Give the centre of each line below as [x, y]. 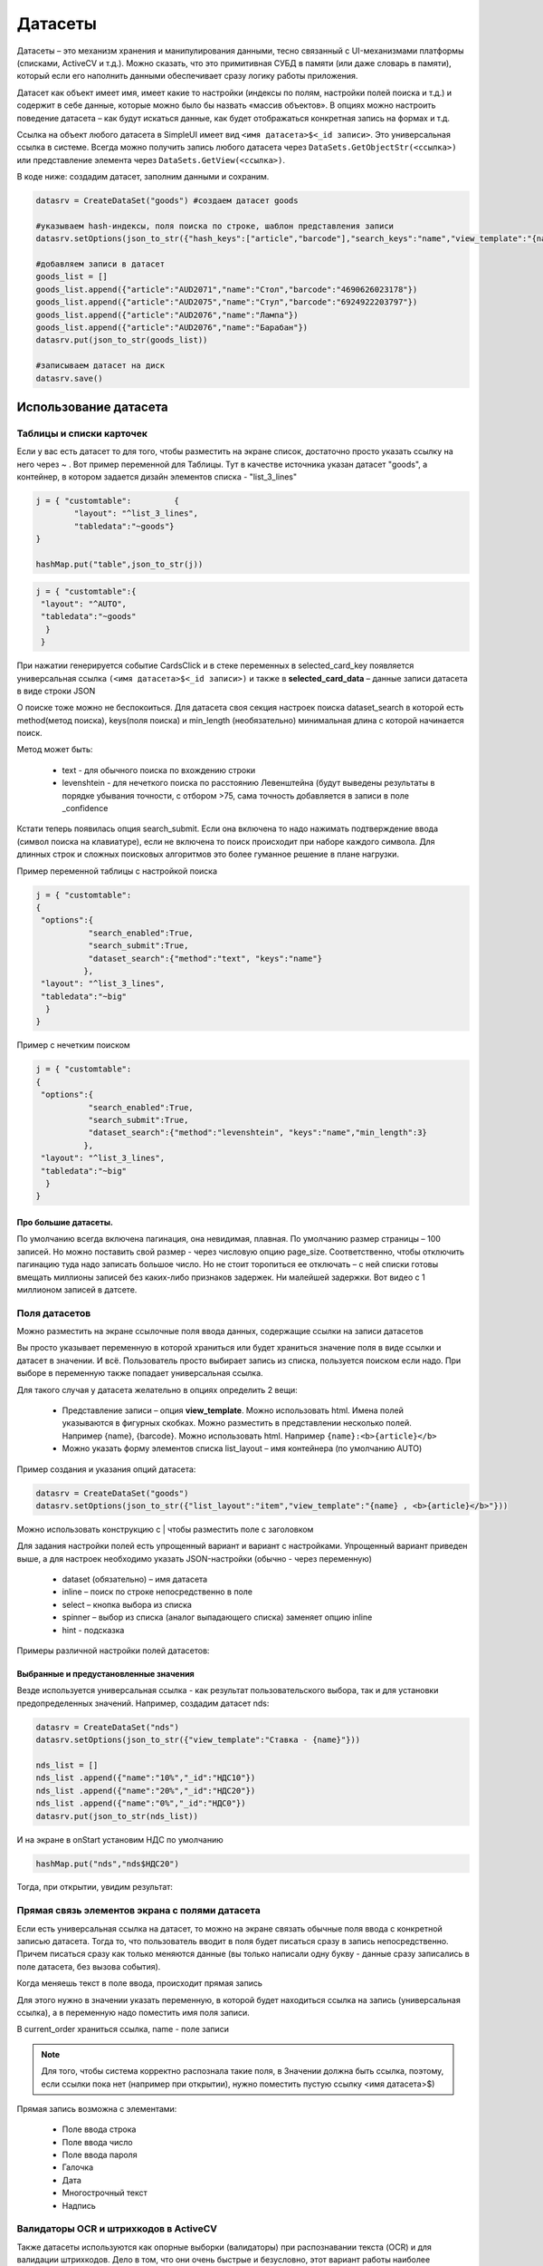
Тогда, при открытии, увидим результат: [95, 1887]
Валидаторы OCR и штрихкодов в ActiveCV [117, 2229]
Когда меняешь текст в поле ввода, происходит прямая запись [139, 1983]
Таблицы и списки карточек [82, 433]
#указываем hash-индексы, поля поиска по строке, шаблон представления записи [214, 226]
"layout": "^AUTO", [84, 604]
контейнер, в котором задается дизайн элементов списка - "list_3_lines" [157, 477]
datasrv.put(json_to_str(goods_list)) [122, 340]
